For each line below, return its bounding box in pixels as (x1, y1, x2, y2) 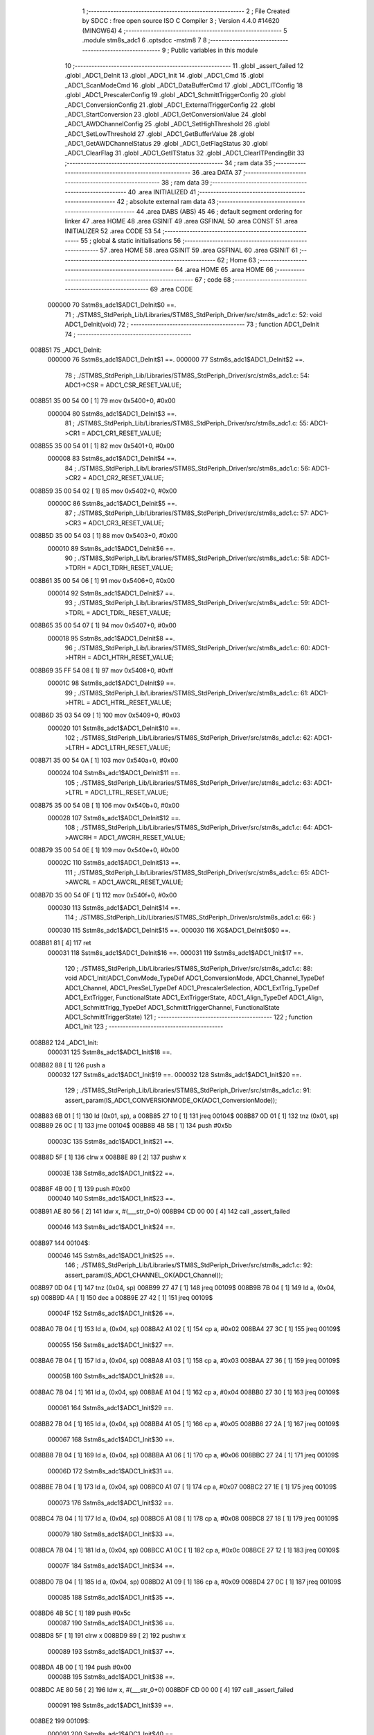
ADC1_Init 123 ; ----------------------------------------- (64, 1022, 224, 1031)
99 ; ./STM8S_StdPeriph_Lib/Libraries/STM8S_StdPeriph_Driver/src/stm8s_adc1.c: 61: (64, 688, 309, 697)
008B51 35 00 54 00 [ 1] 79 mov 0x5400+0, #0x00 (30, 396, 176, 405)
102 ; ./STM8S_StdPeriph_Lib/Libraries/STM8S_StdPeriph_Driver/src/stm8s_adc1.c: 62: (64, 734, 313, 742)
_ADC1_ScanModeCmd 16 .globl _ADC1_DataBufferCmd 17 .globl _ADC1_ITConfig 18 (64, 81, 303, 90)
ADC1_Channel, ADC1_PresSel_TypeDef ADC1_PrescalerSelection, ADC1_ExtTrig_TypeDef (64, 983, 319, 992)
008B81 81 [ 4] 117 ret (30, 939, 91, 947)
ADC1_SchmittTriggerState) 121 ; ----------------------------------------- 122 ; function (64, 1013, 313, 1021)
